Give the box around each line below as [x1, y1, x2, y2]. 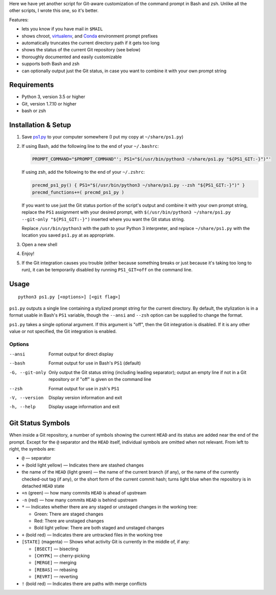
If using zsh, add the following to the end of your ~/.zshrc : [21, 169, 145, 175]
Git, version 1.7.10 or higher [21, 101, 77, 107]
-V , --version [9, 395, 44, 401]
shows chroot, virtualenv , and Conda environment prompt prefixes [21, 33, 158, 39]
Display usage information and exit [48, 404, 120, 410]
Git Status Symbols [9, 419, 70, 428]
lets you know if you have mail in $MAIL [21, 26, 103, 32]
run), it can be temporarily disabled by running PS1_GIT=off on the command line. [21, 266, 193, 272]
